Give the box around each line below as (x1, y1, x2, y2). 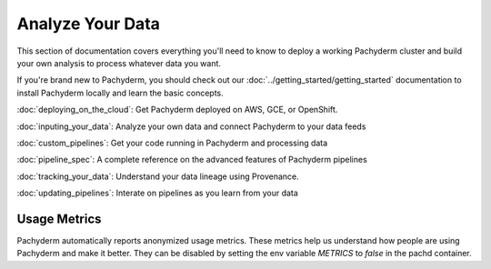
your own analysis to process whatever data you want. (16, 57, 222, 68)
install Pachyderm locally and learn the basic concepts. (16, 87, 225, 98)
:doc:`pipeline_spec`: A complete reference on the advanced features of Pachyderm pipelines (16, 154, 367, 165)
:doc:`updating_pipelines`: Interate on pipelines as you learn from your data (16, 187, 299, 199)
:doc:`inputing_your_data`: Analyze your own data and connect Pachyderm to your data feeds (16, 121, 366, 132)
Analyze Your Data (16, 14, 161, 34)
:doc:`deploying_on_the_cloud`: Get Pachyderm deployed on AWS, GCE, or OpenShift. (16, 105, 338, 115)
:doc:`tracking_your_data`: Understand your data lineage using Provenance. (16, 171, 299, 182)
